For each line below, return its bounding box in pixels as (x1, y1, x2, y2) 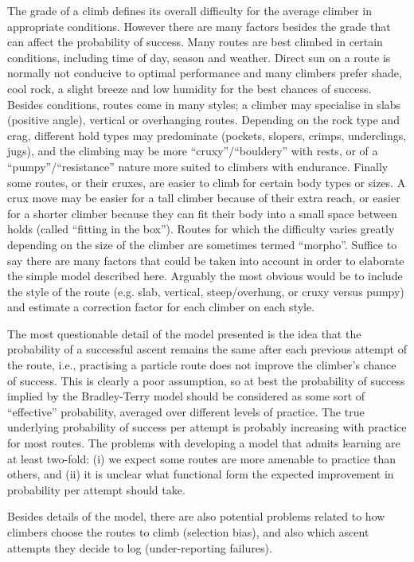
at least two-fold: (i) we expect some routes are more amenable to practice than (7, 450, 396, 466)
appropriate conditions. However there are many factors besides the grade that (7, 18, 391, 34)
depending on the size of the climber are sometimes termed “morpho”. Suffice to (7, 236, 397, 252)
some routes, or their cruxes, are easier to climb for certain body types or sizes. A (7, 174, 406, 190)
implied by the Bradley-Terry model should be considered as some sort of (7, 388, 365, 404)
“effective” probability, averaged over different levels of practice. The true (7, 403, 365, 420)
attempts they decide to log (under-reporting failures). (7, 539, 272, 556)
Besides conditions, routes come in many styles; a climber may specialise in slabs (7, 96, 401, 112)
